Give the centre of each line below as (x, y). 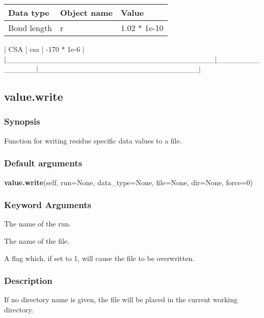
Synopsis (22, 121)
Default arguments (43, 163)
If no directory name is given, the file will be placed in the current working (121, 299)
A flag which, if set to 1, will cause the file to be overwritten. (99, 258)
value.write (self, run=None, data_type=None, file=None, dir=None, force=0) (128, 182)
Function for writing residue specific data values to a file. (93, 140)
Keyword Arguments (48, 205)
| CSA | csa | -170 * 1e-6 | (44, 49)
